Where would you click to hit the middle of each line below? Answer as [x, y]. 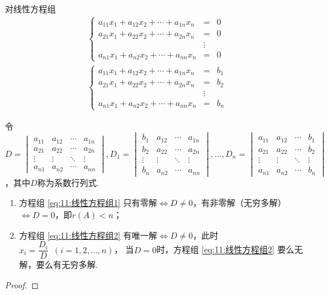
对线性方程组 [30, 8]
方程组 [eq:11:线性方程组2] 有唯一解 [88, 235]
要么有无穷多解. [67, 264]
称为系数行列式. [68, 182]
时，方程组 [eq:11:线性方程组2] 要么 [225, 249]
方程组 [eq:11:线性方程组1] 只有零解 [88, 203]
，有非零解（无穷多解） [240, 203]
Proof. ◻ [22, 284]
